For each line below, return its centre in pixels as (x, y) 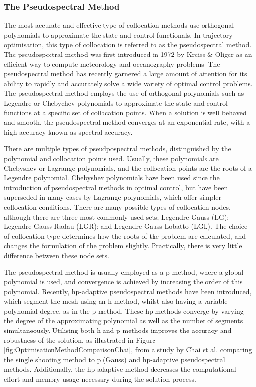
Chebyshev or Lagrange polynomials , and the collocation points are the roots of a (128, 168)
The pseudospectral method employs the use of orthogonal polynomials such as (124, 93)
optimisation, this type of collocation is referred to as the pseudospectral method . (128, 44)
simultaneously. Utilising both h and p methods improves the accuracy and (118, 330)
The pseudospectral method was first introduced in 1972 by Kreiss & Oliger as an (128, 54)
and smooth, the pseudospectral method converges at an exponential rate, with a (127, 122)
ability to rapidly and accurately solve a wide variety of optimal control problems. (128, 83)
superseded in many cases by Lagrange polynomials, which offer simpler (113, 197)
